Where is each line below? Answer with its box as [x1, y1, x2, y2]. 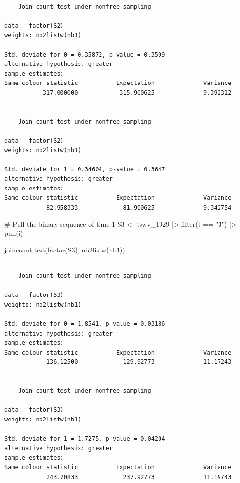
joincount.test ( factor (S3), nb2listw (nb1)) [4, 244, 125, 254]
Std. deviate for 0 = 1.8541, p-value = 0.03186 [4, 320, 165, 327]
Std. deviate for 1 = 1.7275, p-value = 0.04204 [4, 435, 165, 442]
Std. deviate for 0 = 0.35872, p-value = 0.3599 [4, 51, 165, 58]
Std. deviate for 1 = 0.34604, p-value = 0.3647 [4, 166, 165, 173]
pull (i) [4, 228, 23, 238]
